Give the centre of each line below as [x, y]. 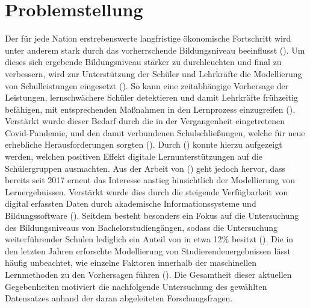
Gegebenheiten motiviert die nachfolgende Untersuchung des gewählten [136, 286]
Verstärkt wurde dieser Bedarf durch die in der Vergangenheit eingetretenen [145, 121]
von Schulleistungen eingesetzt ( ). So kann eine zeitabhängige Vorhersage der [147, 85]
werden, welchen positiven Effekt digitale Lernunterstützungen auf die [134, 156]
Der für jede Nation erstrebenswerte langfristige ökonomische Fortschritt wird [148, 38]
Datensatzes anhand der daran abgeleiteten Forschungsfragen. [119, 298]
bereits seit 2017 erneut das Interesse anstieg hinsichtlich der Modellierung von [150, 180]
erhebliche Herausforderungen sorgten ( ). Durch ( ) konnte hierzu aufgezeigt [144, 144]
